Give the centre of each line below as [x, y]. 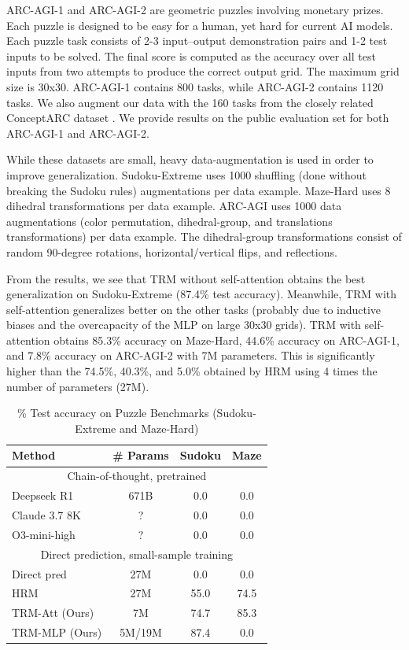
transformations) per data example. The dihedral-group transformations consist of [204, 236]
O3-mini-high [44, 534]
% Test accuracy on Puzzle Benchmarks [113, 413]
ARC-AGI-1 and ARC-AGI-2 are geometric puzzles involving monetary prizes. [195, 9]
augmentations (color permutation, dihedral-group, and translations [169, 221]
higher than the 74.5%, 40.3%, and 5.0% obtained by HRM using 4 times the [192, 371]
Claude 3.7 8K [46, 514]
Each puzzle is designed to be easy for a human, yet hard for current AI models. [200, 25]
